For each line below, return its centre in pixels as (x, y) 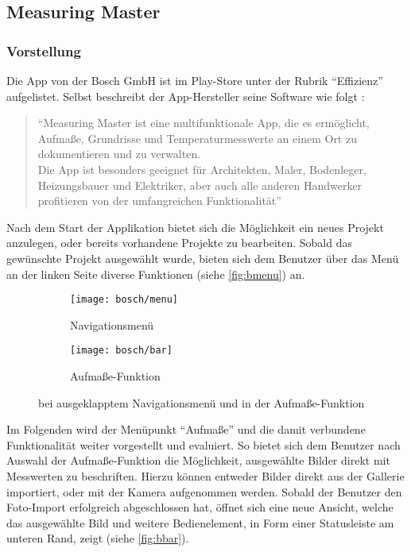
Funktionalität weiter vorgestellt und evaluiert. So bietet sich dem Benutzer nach (204, 444)
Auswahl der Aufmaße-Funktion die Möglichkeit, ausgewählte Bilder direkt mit (198, 460)
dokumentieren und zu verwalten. (119, 154)
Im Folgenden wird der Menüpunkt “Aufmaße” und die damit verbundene (186, 429)
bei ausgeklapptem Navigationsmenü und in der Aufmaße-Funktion (202, 402)
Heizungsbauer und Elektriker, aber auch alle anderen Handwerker (200, 185)
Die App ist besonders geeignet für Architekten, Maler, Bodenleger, (202, 169)
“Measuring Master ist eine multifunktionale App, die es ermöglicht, (204, 123)
